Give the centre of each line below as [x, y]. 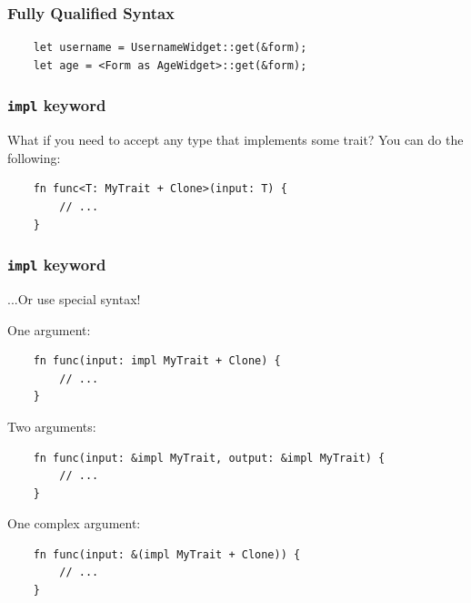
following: [34, 157]
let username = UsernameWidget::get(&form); [170, 48]
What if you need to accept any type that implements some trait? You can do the [235, 140]
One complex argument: [74, 523]
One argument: [49, 329]
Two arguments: [52, 426]
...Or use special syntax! [74, 298]
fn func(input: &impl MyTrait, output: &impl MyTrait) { [209, 458]
